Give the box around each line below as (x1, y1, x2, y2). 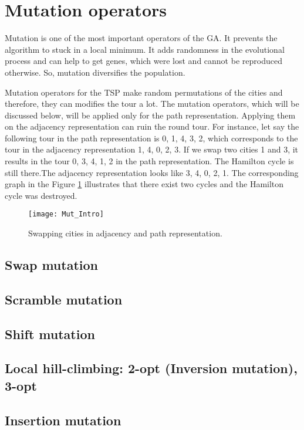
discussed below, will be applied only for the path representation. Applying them (5, 109, 296, 121)
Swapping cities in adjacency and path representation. (28, 227, 222, 239)
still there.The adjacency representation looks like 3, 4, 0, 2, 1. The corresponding (5, 166, 299, 178)
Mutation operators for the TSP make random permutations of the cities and (5, 86, 283, 98)
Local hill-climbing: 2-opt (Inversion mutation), (5, 359, 298, 377)
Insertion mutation (5, 411, 121, 429)
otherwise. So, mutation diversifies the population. (5, 66, 185, 78)
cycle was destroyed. (5, 189, 77, 201)
